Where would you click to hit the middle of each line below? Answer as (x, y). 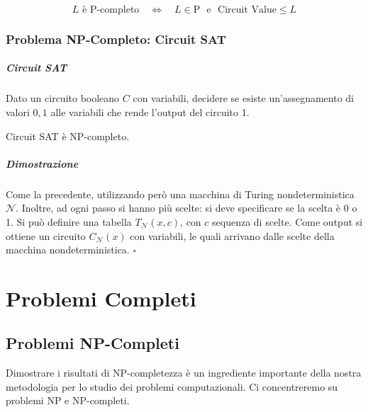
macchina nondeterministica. (68, 250)
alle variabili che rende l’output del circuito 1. (150, 112)
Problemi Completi (101, 298)
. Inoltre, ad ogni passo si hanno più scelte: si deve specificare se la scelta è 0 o (186, 208)
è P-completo (111, 10)
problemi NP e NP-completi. (68, 400)
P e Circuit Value (235, 10)
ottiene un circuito (46, 235)
